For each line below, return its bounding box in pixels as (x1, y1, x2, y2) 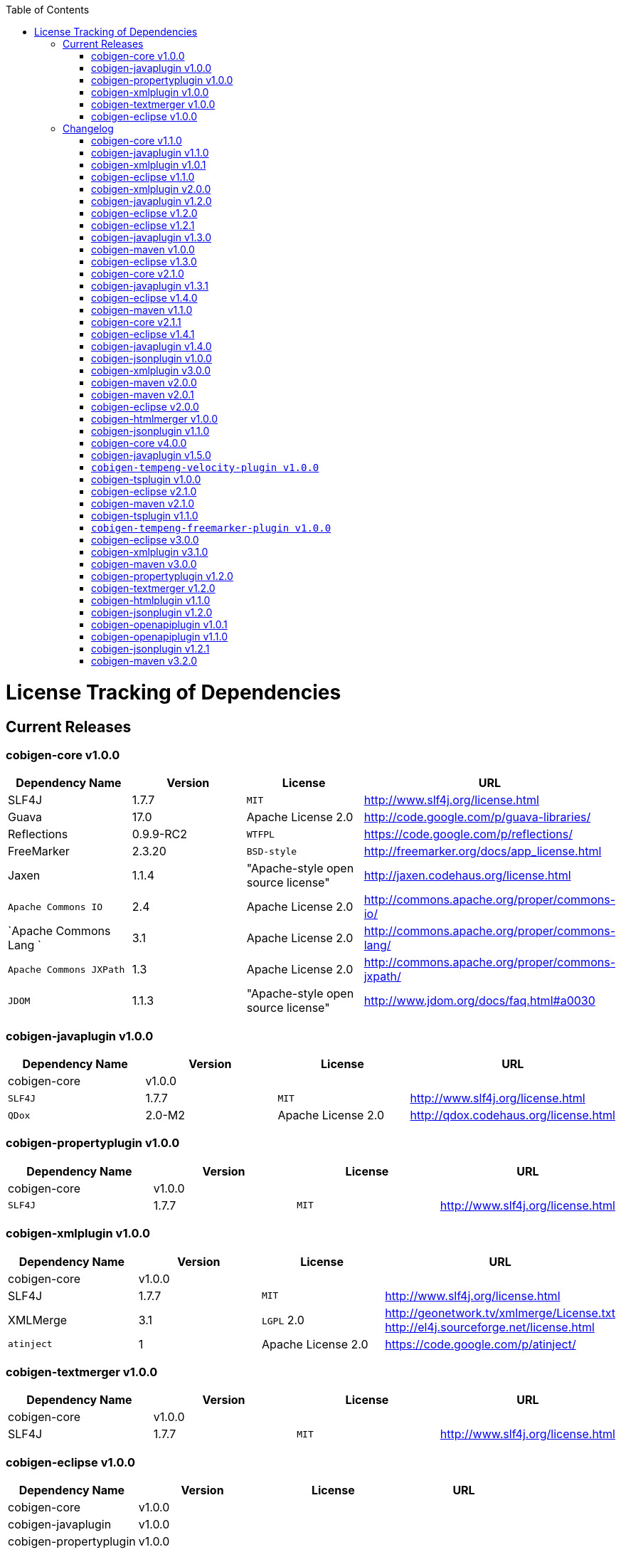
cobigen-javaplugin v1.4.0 (91, 340, 212, 352)
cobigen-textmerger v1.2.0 (91, 582, 216, 594)
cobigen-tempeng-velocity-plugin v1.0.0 (91, 462, 319, 473)
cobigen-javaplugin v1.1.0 (91, 147, 209, 159)
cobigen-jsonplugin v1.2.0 (91, 606, 213, 618)
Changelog (63, 122, 114, 134)
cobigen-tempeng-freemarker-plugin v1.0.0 (91, 522, 331, 534)
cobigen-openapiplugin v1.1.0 (91, 630, 228, 643)
